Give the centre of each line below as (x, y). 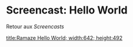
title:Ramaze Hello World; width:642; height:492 (64, 38)
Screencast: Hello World (67, 10)
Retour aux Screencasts (35, 26)
